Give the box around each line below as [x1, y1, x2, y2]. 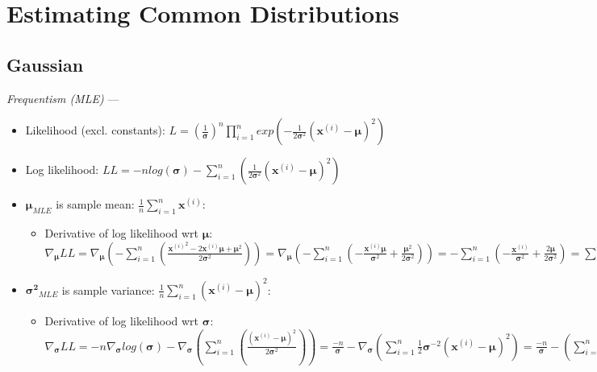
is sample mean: [56, 196, 135, 213]
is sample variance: [61, 281, 155, 298]
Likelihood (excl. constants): [25, 122, 165, 138]
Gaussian [6, 52, 84, 76]
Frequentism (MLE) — [6, 89, 119, 106]
